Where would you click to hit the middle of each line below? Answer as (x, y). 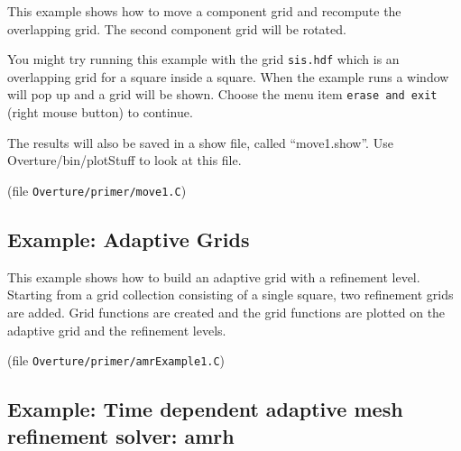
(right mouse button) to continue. (100, 112)
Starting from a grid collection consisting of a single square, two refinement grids (230, 295)
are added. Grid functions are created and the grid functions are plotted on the (226, 312)
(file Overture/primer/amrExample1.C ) (116, 360)
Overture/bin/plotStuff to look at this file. (124, 160)
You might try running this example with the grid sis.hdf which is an (203, 59)
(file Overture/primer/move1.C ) (97, 190)
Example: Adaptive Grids (129, 239)
